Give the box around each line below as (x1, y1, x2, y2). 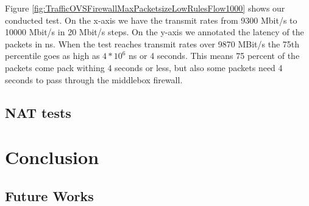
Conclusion (5, 145, 99, 170)
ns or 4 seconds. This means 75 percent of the (129, 49, 300, 62)
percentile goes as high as (5, 49, 100, 62)
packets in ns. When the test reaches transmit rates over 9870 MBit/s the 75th (5, 37, 300, 50)
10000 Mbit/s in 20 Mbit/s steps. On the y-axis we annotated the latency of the (5, 26, 304, 38)
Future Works (5, 186, 94, 205)
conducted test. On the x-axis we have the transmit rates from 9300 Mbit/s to (5, 13, 297, 26)
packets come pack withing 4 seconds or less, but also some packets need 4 (5, 61, 283, 74)
